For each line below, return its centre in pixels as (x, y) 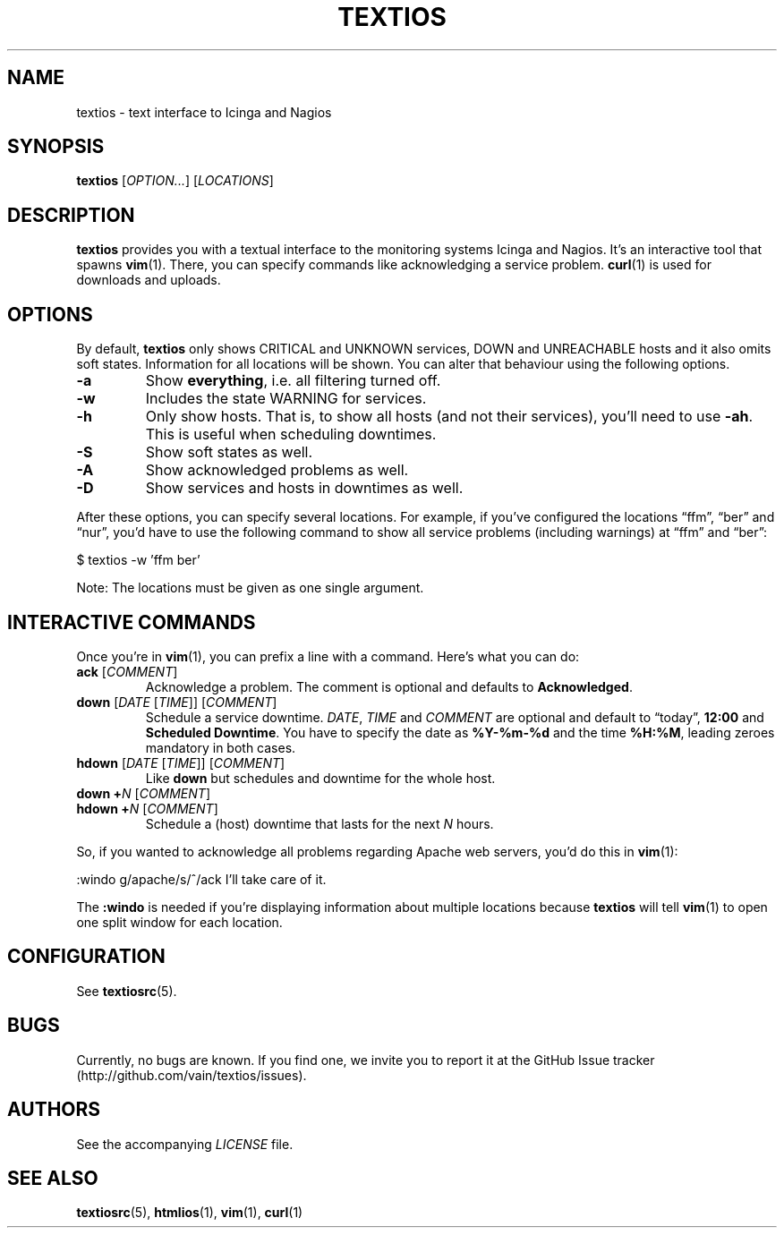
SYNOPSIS (56, 147)
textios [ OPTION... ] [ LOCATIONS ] (175, 181)
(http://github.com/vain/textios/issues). (192, 1075)
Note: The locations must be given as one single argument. (250, 588)
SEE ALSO (53, 1178)
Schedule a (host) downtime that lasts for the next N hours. (320, 823)
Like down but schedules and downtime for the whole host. (320, 778)
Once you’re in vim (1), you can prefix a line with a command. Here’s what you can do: (328, 656)
